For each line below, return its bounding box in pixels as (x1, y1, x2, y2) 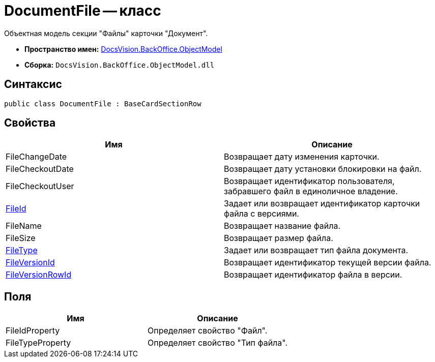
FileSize (6, 233, 36, 244)
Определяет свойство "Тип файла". (148, 338, 288, 348)
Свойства (4, 116, 56, 130)
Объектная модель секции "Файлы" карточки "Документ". (4, 28, 208, 38)
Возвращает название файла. (224, 221, 341, 231)
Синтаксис (4, 78, 62, 91)
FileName (6, 221, 42, 231)
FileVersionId (6, 257, 55, 268)
